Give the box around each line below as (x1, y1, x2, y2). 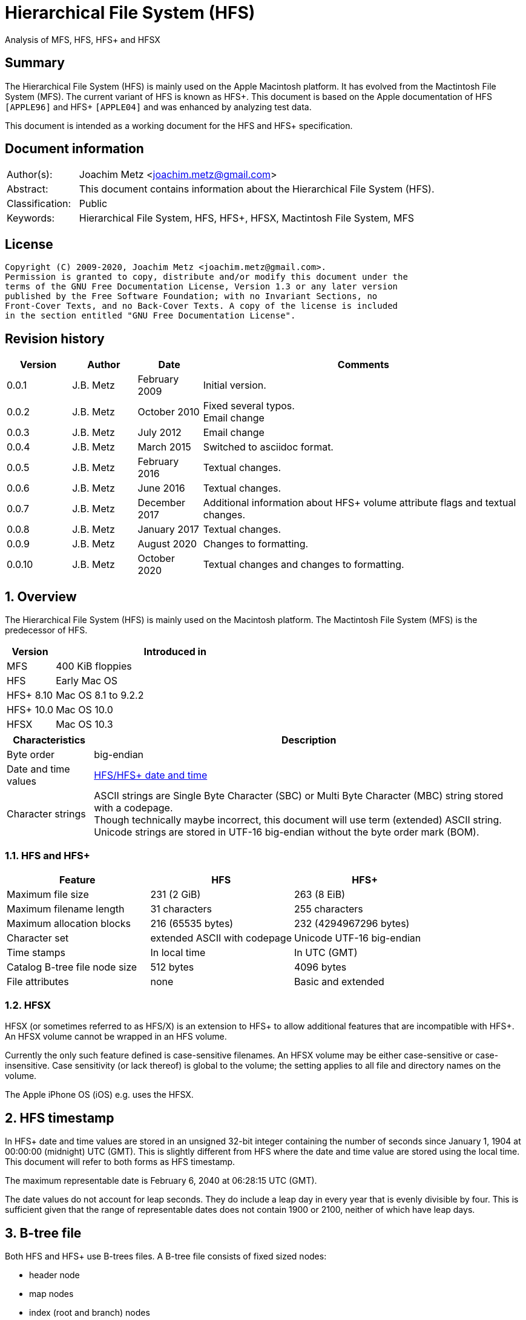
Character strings (7, 807, 86, 820)
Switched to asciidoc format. (203, 441, 334, 454)
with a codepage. (94, 801, 173, 814)
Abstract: (7, 183, 48, 196)
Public (79, 197, 108, 210)
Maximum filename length (7, 902, 125, 915)
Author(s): (7, 168, 53, 181)
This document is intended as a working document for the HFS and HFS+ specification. (5, 120, 353, 131)
